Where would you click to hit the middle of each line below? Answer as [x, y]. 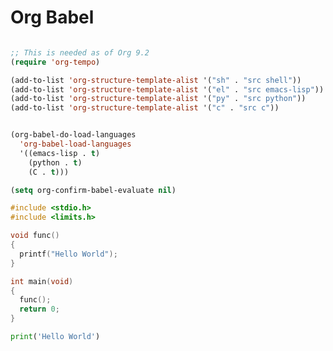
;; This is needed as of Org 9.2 [80, 52]
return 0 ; [39, 309]
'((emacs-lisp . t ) [60, 153]
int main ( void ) [42, 281]
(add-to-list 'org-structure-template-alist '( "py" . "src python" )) [158, 99]
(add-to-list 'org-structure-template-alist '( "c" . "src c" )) [145, 108]
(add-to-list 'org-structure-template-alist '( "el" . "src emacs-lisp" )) [167, 89]
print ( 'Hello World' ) [55, 337]
